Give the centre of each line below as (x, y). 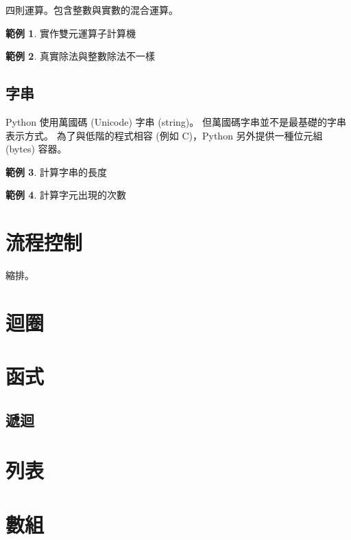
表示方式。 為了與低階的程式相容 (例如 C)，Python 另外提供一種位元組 (164, 135)
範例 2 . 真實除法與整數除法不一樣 (80, 56)
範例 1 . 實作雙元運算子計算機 (71, 33)
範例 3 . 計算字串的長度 (56, 171)
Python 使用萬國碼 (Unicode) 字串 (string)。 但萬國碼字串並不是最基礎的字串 (176, 121)
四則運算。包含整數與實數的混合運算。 (92, 10)
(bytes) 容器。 (36, 149)
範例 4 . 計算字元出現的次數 (66, 195)
